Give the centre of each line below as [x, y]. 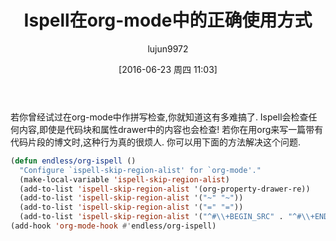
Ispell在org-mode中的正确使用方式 [168, 20]
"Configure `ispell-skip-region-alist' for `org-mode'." [140, 170]
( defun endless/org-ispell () [73, 161]
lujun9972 [168, 48]
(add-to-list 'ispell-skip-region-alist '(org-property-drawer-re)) [165, 189]
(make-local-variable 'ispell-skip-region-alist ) [124, 179]
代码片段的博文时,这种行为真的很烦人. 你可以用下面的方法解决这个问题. [156, 142]
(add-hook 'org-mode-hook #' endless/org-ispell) [113, 226]
